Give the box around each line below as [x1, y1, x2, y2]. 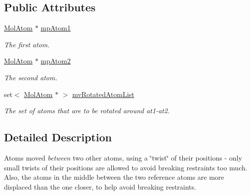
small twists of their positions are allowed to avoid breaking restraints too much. [4, 162, 248, 172]
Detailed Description [4, 130, 112, 145]
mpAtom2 [41, 56, 71, 66]
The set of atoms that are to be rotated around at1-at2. [4, 105, 170, 116]
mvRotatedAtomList [72, 89, 134, 99]
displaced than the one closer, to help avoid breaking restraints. [4, 181, 196, 192]
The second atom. [4, 72, 57, 82]
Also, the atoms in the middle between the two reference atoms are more [4, 172, 224, 182]
